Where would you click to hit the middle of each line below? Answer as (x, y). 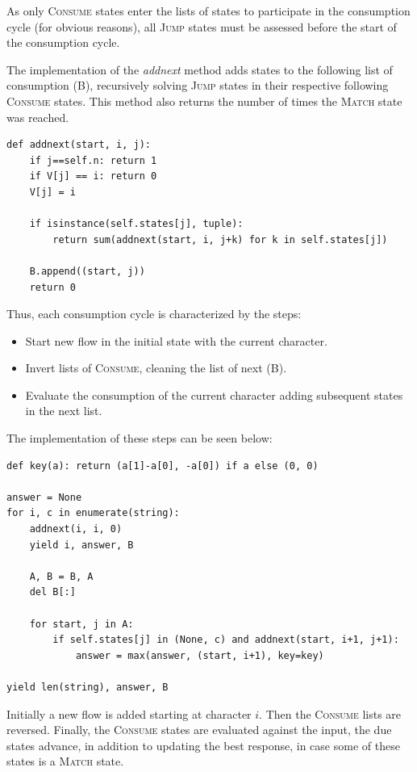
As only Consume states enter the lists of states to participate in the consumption (208, 10)
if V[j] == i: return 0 (93, 176)
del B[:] (52, 592)
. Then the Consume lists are (330, 713)
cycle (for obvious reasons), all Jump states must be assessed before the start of (202, 26)
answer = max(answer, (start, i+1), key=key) (200, 655)
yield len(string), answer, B (88, 687)
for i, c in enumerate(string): (93, 513)
